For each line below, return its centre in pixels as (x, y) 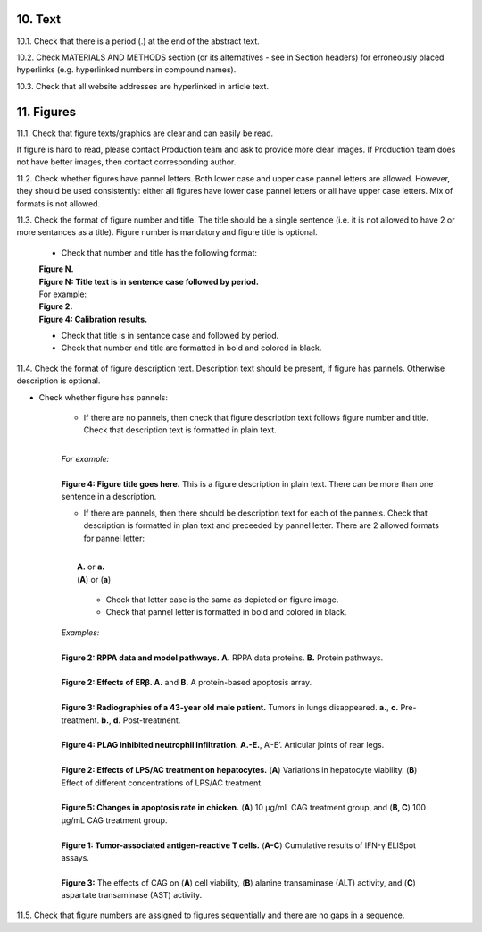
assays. (75, 857)
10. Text (39, 19)
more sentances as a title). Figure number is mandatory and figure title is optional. (167, 232)
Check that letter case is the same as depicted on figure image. (222, 600)
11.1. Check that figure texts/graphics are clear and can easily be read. (145, 133)
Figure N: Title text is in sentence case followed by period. (149, 281)
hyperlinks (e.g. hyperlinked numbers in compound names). (126, 70)
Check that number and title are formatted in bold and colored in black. (191, 348)
